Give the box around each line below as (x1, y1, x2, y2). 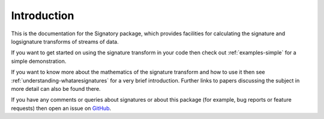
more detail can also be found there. (11, 85, 101, 92)
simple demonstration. (11, 57, 67, 65)
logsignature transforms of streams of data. (11, 38, 119, 45)
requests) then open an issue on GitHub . (11, 105, 111, 112)
